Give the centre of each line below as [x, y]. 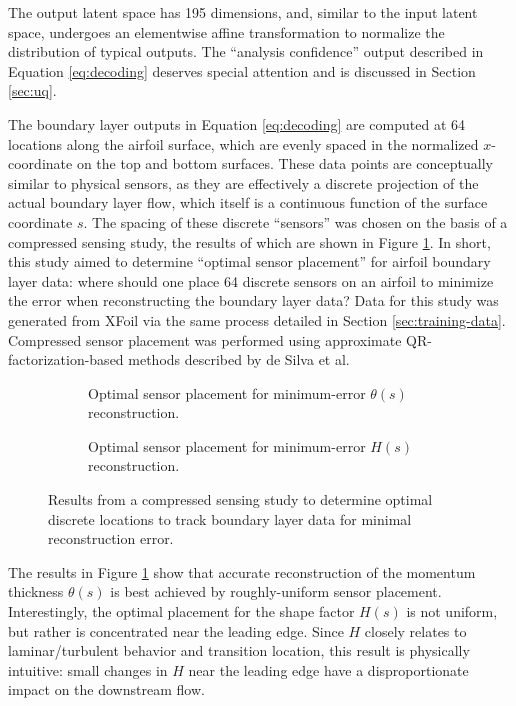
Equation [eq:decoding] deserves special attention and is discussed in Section [242, 70]
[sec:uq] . [32, 90]
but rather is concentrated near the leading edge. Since [176, 630]
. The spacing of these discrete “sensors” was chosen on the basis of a [295, 221]
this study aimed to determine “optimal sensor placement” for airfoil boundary [249, 261]
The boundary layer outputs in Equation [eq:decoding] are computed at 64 [237, 123]
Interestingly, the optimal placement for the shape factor [181, 611]
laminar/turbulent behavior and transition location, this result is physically [239, 650]
